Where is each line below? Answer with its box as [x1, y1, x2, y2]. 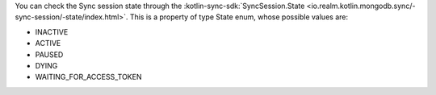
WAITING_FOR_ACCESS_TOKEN [35, 72, 142, 82]
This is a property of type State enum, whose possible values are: [129, 12, 349, 22]
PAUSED [35, 49, 64, 60]
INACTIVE [35, 27, 69, 36]
